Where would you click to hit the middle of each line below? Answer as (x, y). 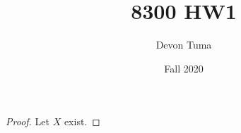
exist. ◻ (82, 121)
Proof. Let (28, 121)
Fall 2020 (184, 68)
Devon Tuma (184, 45)
